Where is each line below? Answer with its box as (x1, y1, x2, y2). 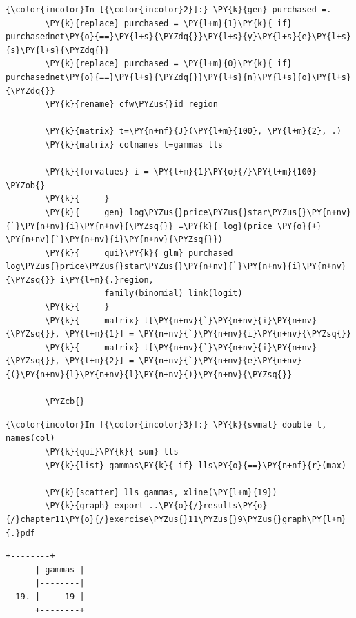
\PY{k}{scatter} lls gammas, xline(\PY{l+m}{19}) (45, 487, 277, 497)
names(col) (6, 433, 55, 443)
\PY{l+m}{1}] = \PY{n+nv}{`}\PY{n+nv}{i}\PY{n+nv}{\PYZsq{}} (64, 329, 352, 339)
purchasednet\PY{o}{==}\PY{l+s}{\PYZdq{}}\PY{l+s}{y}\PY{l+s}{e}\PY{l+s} (6, 32, 352, 42)
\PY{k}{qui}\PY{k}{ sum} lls (45, 447, 179, 457)
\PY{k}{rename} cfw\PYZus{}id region (45, 99, 218, 110)
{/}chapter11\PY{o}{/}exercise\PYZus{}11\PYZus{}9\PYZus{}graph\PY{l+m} (6, 514, 346, 524)
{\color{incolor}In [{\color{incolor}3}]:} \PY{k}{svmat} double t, (6, 419, 327, 430)
